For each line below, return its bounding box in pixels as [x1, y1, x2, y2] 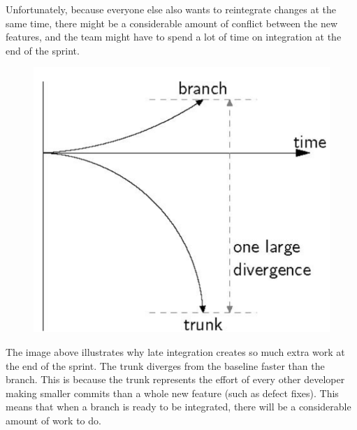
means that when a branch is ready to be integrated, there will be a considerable [6, 399, 351, 414]
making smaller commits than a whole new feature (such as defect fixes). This [6, 385, 339, 400]
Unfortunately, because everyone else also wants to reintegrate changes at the [6, 2, 336, 16]
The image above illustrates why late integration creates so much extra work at [6, 344, 345, 359]
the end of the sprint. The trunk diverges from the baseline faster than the [6, 358, 325, 373]
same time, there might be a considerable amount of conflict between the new [6, 15, 338, 30]
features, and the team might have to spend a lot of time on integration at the [6, 29, 342, 44]
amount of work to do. [6, 413, 101, 427]
